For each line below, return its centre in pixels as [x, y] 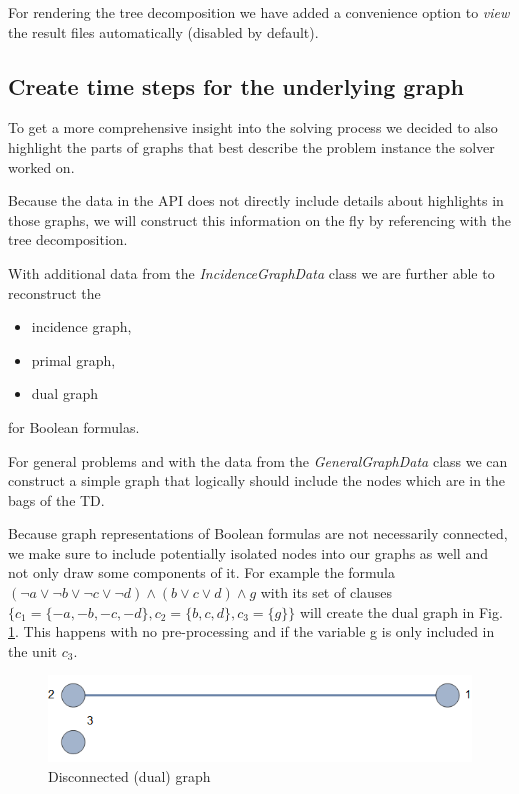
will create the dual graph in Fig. [401, 611]
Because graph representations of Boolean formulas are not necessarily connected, [258, 533]
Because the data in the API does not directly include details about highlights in [256, 200]
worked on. [41, 166]
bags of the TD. [56, 499]
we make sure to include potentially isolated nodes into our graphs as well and [248, 552]
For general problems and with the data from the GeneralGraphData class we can [258, 460]
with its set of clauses [326, 592]
